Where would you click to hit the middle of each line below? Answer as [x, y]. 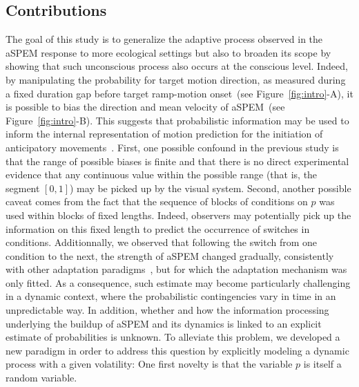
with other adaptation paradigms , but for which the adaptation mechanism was [176, 269]
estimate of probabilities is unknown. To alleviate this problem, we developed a [173, 337]
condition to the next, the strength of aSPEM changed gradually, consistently [170, 255]
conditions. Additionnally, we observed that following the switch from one [162, 242]
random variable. [41, 378]
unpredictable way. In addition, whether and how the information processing [167, 310]
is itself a [322, 364]
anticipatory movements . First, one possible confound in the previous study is [172, 147]
